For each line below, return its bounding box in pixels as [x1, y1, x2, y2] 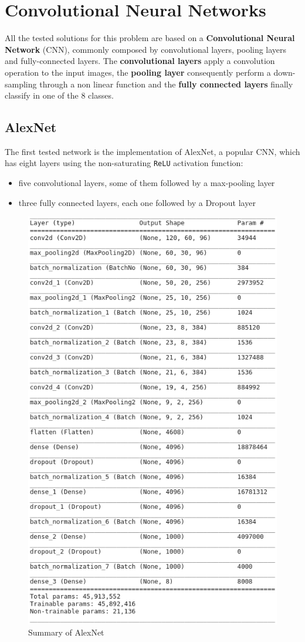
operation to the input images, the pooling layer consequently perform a [5, 66, 271, 78]
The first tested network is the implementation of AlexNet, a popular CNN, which [5, 145, 300, 157]
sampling [5, 77, 37, 90]
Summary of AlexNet [28, 626, 104, 638]
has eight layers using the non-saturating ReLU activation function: [5, 157, 243, 169]
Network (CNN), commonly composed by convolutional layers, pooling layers [5, 43, 287, 55]
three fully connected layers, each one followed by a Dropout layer [18, 196, 256, 208]
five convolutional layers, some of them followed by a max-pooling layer [18, 177, 275, 189]
